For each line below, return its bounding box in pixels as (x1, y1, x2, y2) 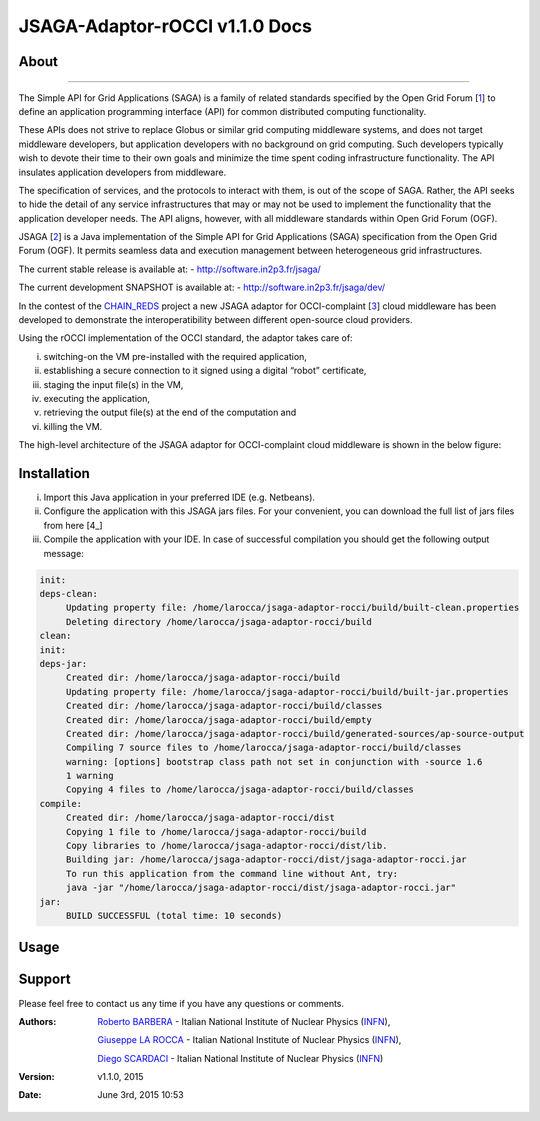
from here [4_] (43, 519, 104, 531)
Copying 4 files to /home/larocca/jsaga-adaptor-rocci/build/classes (65, 784, 415, 795)
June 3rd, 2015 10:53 (97, 1089, 184, 1101)
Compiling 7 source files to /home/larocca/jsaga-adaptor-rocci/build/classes (65, 742, 462, 754)
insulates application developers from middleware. (18, 166, 227, 178)
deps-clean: (39, 588, 99, 599)
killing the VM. (43, 420, 103, 432)
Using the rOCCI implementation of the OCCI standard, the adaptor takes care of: (18, 332, 354, 344)
